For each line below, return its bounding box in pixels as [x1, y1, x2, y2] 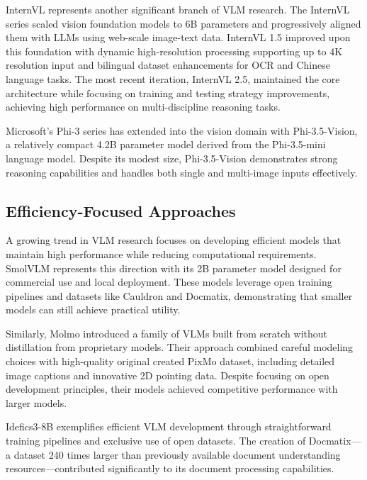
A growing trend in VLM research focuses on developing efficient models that [6, 233, 341, 247]
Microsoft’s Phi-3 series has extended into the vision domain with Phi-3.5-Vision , [6, 123, 358, 138]
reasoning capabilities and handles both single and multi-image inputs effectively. [6, 164, 358, 179]
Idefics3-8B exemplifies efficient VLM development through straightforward [6, 419, 332, 434]
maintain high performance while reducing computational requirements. [6, 246, 317, 261]
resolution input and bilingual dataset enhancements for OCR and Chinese [6, 57, 330, 72]
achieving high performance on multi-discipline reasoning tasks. [6, 99, 281, 114]
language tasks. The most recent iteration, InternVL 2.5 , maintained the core [6, 71, 340, 86]
